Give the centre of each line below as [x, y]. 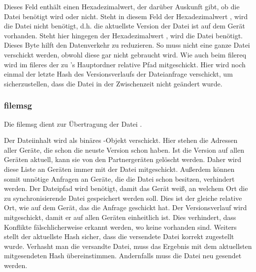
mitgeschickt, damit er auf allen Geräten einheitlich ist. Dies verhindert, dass [120, 217]
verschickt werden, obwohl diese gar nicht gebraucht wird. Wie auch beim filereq [125, 54]
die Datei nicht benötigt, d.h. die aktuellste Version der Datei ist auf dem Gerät [125, 26]
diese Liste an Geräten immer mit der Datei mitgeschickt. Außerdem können [119, 169]
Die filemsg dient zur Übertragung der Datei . [73, 123]
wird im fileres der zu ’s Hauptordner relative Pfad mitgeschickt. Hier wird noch [125, 64]
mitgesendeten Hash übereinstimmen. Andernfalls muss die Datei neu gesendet [123, 256]
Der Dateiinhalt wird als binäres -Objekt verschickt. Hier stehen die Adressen [121, 140]
